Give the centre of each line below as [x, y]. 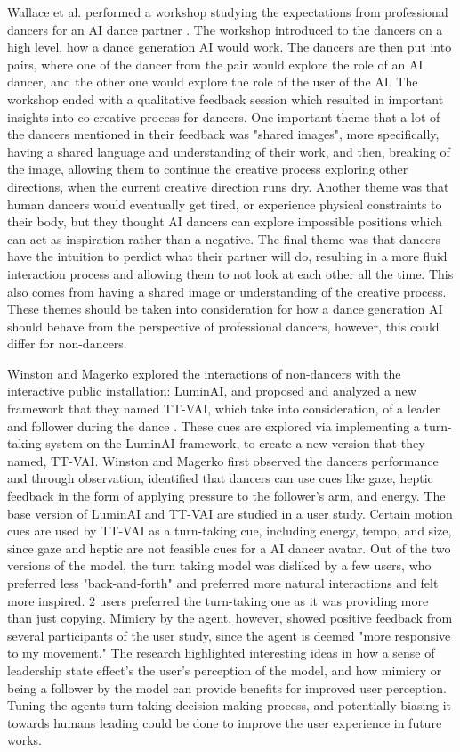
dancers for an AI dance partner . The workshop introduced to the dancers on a [225, 29]
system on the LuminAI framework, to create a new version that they [235, 443]
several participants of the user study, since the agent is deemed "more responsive [229, 635]
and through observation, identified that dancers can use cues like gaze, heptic [220, 478]
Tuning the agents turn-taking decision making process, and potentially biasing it [230, 705]
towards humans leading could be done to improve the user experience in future [225, 722]
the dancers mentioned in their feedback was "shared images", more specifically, [223, 134]
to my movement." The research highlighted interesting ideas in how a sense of [221, 653]
